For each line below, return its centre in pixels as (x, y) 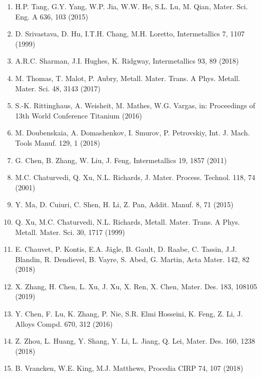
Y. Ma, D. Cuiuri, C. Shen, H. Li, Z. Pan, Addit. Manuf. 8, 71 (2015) (124, 204)
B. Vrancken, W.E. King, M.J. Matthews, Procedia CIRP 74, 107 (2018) (129, 368)
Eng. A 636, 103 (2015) (52, 16)
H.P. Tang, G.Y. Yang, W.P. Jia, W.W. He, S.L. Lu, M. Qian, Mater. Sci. (132, 6)
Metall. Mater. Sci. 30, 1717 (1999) (70, 232)
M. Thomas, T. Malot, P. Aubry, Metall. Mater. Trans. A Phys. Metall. (128, 78)
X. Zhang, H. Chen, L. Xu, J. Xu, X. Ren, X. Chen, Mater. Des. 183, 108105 (136, 286)
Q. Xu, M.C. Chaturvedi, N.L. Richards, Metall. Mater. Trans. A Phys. (127, 221)
